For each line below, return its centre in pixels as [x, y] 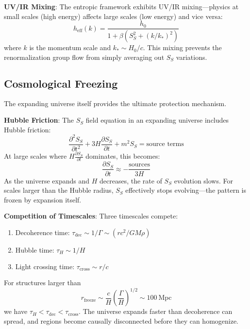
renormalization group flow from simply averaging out [84, 57]
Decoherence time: [42, 232]
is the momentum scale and [70, 47]
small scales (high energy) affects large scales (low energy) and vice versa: [113, 16]
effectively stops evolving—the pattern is [186, 190]
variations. [192, 57]
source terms [165, 144]
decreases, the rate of [131, 180]
